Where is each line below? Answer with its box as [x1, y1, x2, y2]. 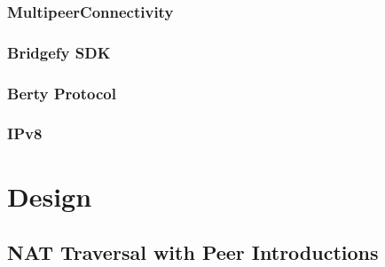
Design [7, 177, 92, 214]
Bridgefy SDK [7, 41, 111, 63]
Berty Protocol [7, 82, 116, 104]
